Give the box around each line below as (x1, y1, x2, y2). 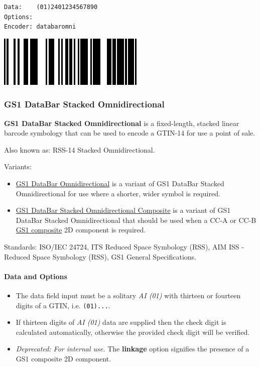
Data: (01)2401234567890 (4, 4, 98, 11)
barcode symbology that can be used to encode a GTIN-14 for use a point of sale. (4, 128, 255, 138)
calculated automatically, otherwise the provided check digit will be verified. (16, 326, 250, 337)
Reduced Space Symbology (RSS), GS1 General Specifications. (4, 251, 197, 262)
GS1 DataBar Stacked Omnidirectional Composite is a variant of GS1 (16, 205, 231, 215)
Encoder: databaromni (4, 23, 76, 31)
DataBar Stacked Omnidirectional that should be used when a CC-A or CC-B (16, 214, 256, 225)
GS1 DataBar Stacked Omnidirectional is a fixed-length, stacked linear (4, 117, 239, 128)
